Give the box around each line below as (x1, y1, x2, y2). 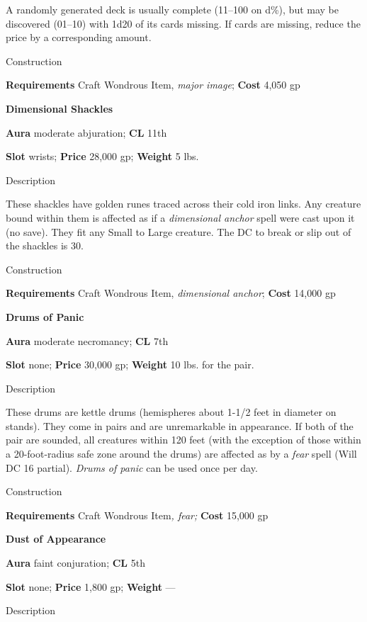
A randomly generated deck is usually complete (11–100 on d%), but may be (6, 2, 339, 16)
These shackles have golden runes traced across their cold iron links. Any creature (6, 196, 361, 211)
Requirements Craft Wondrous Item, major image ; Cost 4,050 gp (6, 77, 300, 92)
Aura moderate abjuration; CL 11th (6, 125, 167, 140)
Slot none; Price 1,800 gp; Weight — (6, 579, 176, 594)
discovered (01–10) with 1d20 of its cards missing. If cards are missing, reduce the (6, 16, 361, 30)
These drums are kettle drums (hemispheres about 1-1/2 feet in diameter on (6, 405, 337, 419)
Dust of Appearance (6, 531, 106, 546)
